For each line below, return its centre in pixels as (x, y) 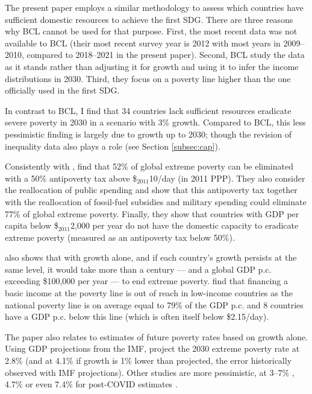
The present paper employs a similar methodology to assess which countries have (154, 7)
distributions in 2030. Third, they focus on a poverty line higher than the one (148, 78)
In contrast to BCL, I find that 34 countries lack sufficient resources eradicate (148, 110)
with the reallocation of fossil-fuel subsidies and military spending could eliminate (156, 201)
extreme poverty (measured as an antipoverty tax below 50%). (120, 237)
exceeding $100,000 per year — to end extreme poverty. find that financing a (146, 281)
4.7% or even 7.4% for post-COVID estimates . (91, 384)
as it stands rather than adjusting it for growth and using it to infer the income (152, 66)
